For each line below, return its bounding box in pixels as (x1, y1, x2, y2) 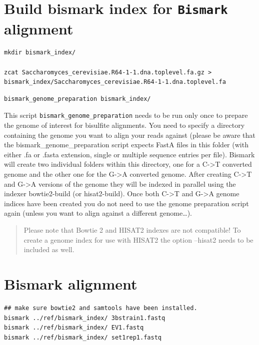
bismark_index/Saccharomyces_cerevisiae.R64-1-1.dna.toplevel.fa (4, 78, 226, 86)
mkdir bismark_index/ (4, 49, 76, 56)
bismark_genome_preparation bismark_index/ (4, 95, 151, 102)
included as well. (23, 244, 74, 255)
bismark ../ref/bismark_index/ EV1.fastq (4, 324, 144, 332)
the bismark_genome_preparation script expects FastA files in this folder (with (4, 139, 248, 150)
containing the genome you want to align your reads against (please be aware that (4, 129, 255, 140)
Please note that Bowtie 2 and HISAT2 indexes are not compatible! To (23, 225, 241, 235)
